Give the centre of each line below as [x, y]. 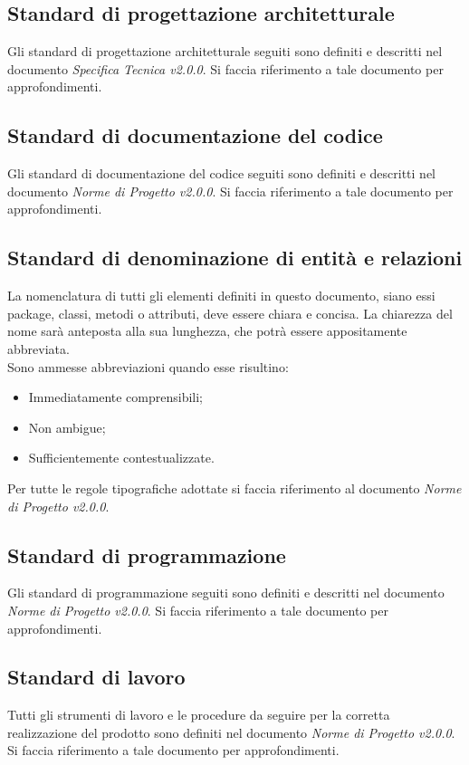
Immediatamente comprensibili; [116, 397]
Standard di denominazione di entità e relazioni [235, 258]
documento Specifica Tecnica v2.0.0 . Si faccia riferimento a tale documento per [225, 68]
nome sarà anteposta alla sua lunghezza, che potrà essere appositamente [207, 331]
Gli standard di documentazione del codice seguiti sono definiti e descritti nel [221, 173]
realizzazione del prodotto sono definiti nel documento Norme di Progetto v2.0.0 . [231, 732]
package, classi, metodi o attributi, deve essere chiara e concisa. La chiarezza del [230, 313]
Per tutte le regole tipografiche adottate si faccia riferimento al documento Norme [234, 488]
